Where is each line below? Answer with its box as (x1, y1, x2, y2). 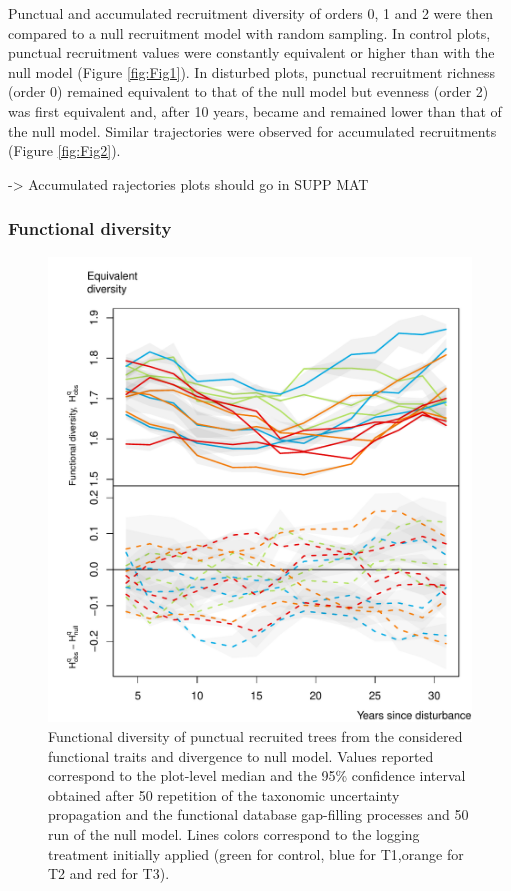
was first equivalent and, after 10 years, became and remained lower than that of (8, 100, 502, 121)
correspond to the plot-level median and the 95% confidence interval (48, 765, 466, 786)
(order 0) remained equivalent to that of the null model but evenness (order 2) (8, 81, 489, 102)
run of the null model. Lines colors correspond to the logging (48, 823, 420, 844)
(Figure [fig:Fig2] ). (8, 140, 121, 161)
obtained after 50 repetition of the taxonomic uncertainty (48, 784, 400, 805)
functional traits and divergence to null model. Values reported (48, 745, 434, 766)
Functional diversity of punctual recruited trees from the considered (48, 726, 463, 746)
